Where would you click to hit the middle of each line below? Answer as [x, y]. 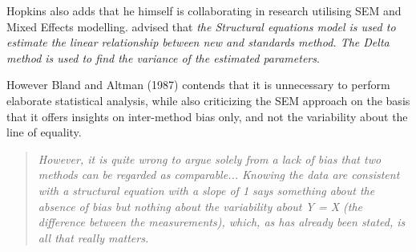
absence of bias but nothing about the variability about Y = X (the [200, 206]
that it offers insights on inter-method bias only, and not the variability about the [207, 116]
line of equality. [44, 132]
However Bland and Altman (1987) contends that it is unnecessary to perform [198, 85]
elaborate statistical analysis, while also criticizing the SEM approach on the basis [208, 100]
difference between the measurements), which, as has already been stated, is [222, 222]
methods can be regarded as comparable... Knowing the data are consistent [219, 175]
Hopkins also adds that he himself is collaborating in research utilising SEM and [204, 10]
